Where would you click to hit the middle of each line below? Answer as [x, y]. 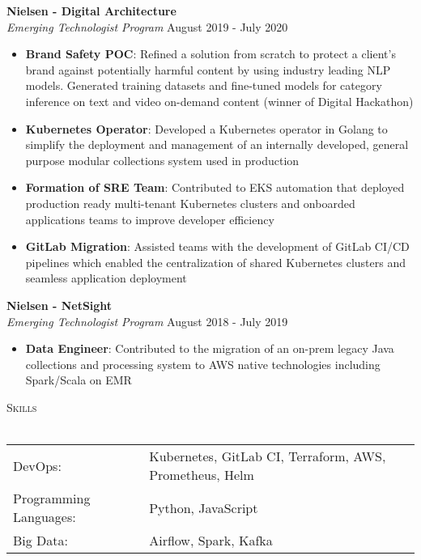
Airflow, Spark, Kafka [211, 541]
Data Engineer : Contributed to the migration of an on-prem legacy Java [210, 348]
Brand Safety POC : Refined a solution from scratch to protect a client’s [210, 54]
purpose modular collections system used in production [162, 160]
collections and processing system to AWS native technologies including [203, 364]
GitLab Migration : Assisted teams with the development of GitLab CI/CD [217, 246]
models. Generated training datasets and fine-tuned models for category [204, 85]
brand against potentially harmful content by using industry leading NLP [208, 69]
